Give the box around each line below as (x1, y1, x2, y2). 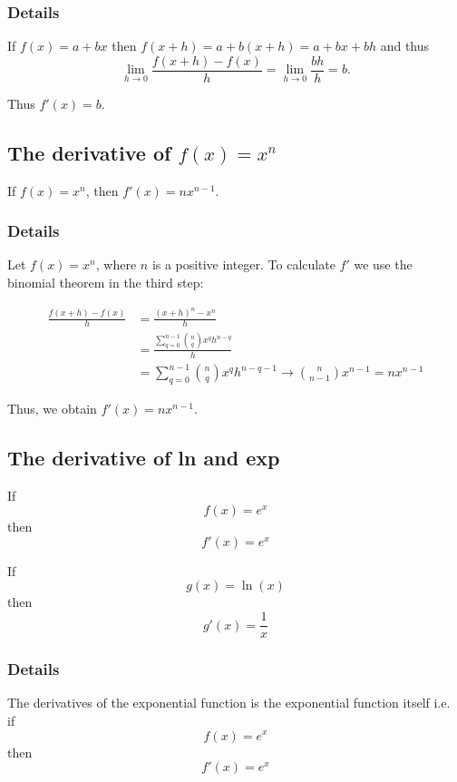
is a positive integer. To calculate (151, 255, 335, 274)
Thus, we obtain (7, 398, 97, 417)
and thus (380, 36, 430, 55)
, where (95, 255, 137, 274)
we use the (354, 255, 413, 274)
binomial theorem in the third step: (7, 273, 204, 292)
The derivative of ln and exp (7, 443, 280, 471)
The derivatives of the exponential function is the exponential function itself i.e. (7, 693, 451, 712)
